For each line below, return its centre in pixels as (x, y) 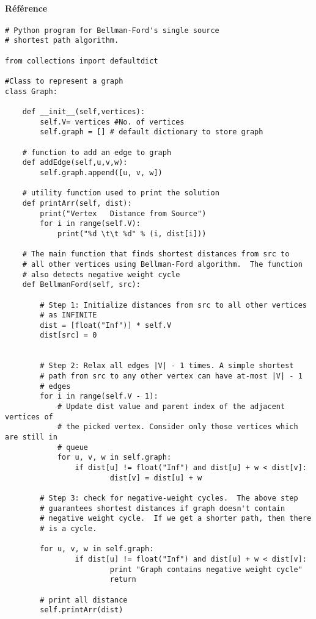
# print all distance (84, 600)
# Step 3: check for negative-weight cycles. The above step (169, 498)
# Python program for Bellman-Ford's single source (112, 30)
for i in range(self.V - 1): (99, 396)
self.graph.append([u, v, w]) (101, 172)
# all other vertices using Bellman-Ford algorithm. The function (162, 264)
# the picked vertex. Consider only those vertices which (178, 427)
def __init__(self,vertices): (84, 112)
